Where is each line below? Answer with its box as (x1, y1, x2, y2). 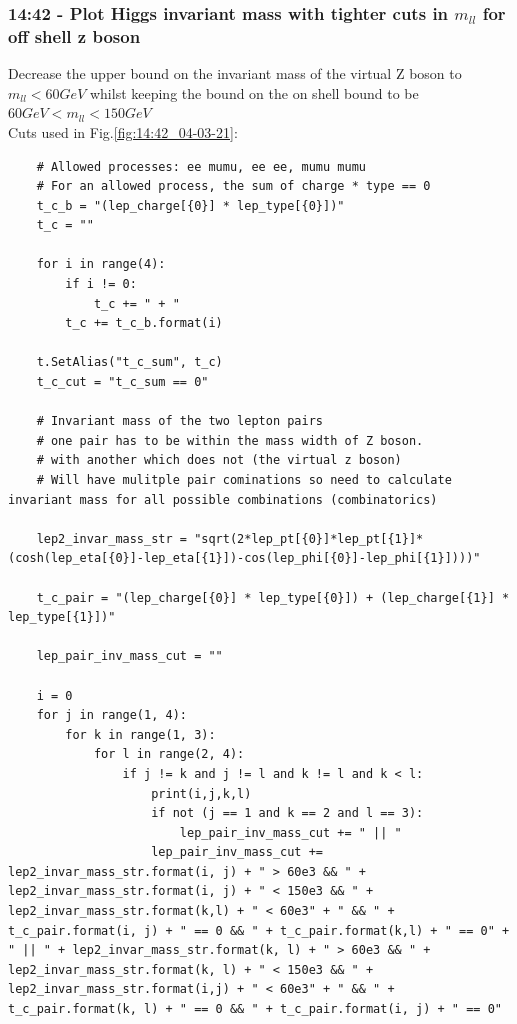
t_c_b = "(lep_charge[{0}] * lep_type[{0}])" (36, 198, 345, 213)
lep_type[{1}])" (8, 610, 116, 625)
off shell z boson (8, 23, 141, 48)
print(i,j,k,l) (151, 786, 252, 801)
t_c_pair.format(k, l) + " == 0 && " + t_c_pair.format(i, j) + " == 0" (8, 1002, 502, 1017)
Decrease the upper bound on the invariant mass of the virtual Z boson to (8, 63, 462, 84)
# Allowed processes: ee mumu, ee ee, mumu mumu (36, 159, 366, 174)
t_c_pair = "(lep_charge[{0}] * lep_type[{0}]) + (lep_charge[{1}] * (36, 590, 510, 605)
